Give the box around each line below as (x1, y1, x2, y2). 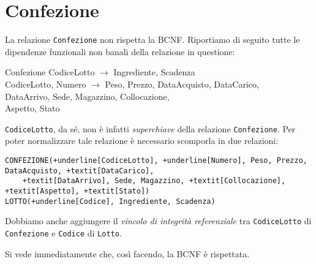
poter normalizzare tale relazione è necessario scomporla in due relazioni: (5, 134, 279, 147)
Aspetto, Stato (5, 102, 60, 115)
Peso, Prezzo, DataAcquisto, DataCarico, (105, 77, 259, 90)
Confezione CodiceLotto (5, 66, 95, 78)
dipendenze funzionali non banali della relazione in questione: (5, 45, 235, 58)
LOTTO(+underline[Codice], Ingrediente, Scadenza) (5, 197, 216, 206)
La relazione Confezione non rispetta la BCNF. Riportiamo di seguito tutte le (5, 33, 300, 46)
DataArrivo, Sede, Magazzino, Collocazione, (5, 89, 170, 102)
